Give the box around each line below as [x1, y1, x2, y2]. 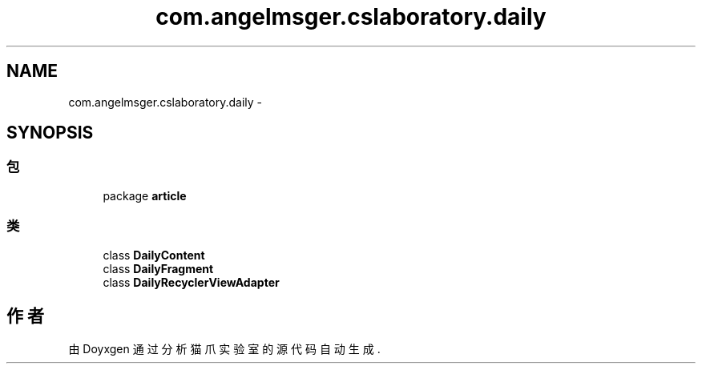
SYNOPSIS [6, 123, 94, 143]
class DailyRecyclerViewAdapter [103, 275, 280, 289]
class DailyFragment [103, 261, 214, 275]
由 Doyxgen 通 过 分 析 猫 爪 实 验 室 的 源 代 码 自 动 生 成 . [68, 342, 381, 356]
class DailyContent [103, 247, 205, 262]
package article [103, 188, 187, 203]
